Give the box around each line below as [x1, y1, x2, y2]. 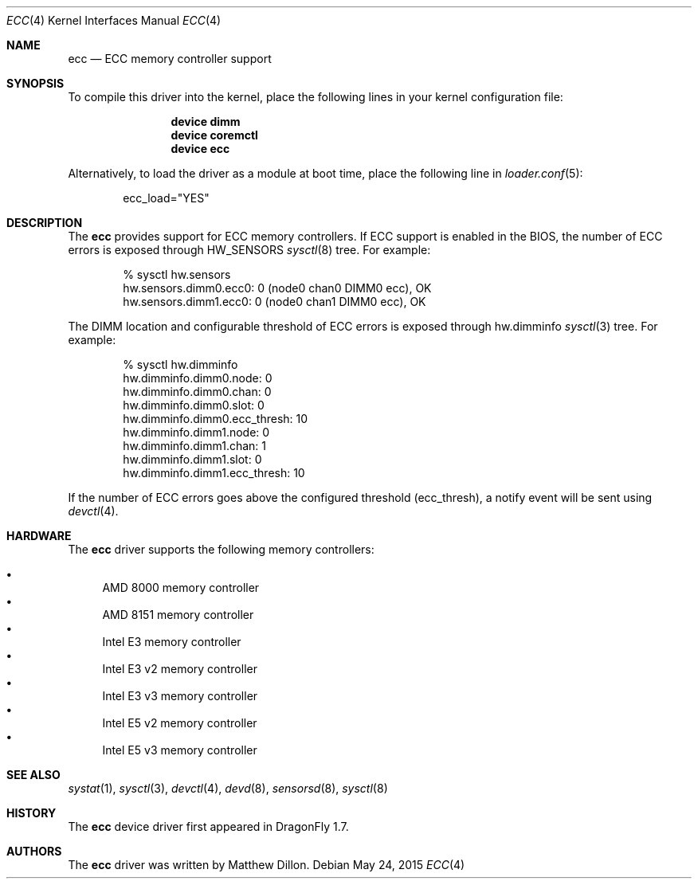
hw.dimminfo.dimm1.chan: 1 [123, 439, 267, 452]
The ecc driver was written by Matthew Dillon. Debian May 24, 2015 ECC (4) [68, 858, 465, 871]
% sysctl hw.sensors [123, 268, 231, 281]
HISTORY [6, 806, 57, 820]
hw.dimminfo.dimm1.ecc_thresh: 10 [123, 466, 305, 480]
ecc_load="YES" [123, 191, 210, 205]
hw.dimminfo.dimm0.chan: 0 [123, 385, 272, 398]
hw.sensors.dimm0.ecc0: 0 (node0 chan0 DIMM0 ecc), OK [123, 281, 432, 295]
